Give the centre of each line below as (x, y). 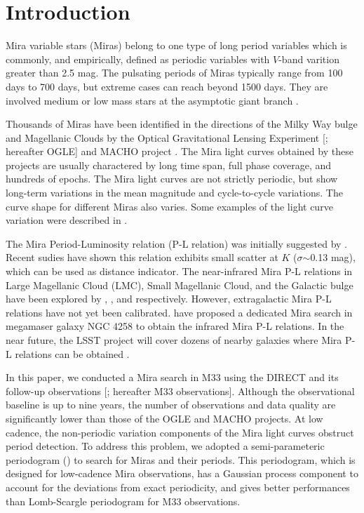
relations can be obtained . (72, 353)
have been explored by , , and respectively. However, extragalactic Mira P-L (169, 299)
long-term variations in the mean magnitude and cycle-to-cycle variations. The (174, 193)
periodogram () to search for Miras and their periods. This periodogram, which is (181, 459)
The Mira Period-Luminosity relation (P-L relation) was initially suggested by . (177, 243)
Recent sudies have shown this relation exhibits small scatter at (142, 257)
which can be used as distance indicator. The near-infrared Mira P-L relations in (179, 271)
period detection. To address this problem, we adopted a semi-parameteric (165, 446)
